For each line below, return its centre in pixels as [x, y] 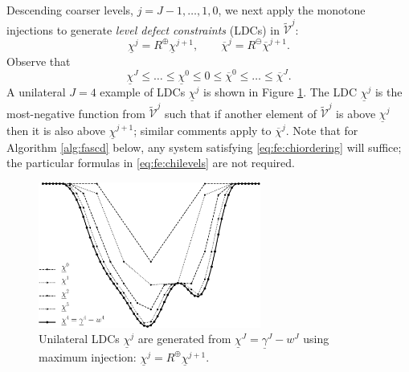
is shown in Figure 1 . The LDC [280, 92]
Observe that [39, 61]
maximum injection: [88, 356]
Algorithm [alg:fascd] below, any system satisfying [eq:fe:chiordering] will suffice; [204, 147]
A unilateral [36, 92]
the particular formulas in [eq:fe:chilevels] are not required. [151, 163]
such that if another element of [241, 113]
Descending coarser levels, [70, 10]
